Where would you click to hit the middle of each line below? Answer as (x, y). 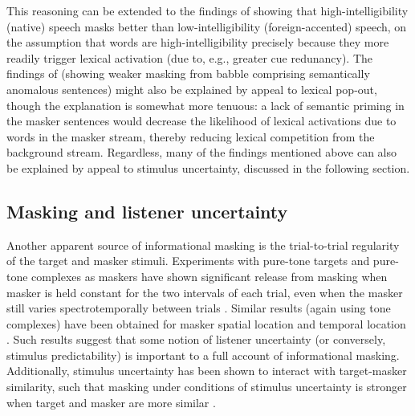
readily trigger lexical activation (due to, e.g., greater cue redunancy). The (190, 57)
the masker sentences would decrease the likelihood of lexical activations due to (201, 121)
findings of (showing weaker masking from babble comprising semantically (188, 73)
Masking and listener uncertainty (147, 211)
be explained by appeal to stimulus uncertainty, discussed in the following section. (208, 167)
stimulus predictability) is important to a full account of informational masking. (203, 355)
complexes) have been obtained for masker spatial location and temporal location (206, 323)
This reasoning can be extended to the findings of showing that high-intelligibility (207, 10)
